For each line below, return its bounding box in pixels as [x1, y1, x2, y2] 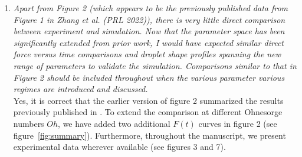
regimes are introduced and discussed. [13, 83, 148, 95]
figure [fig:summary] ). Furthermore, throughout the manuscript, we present [13, 129, 286, 141]
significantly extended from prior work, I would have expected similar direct [13, 36, 284, 48]
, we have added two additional [58, 117, 170, 129]
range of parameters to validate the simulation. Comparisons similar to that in [13, 59, 297, 71]
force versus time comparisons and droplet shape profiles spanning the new [13, 48, 281, 60]
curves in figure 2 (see [198, 117, 277, 129]
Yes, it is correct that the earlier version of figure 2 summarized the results [13, 94, 284, 106]
